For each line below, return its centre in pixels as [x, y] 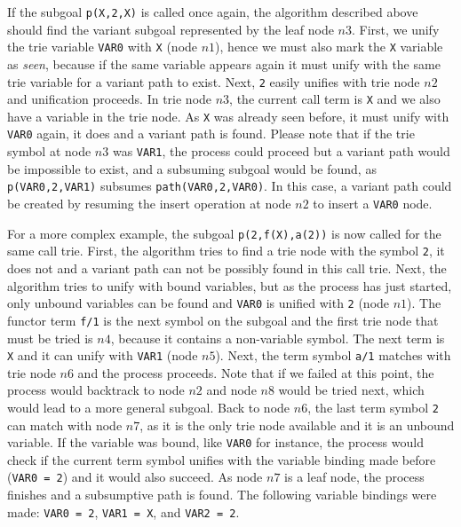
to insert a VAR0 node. [373, 204]
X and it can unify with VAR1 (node [103, 355]
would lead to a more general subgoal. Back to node [149, 407]
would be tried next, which [351, 390]
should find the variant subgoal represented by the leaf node [171, 29]
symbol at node [49, 151]
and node [231, 390]
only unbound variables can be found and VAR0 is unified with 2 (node [199, 303]
